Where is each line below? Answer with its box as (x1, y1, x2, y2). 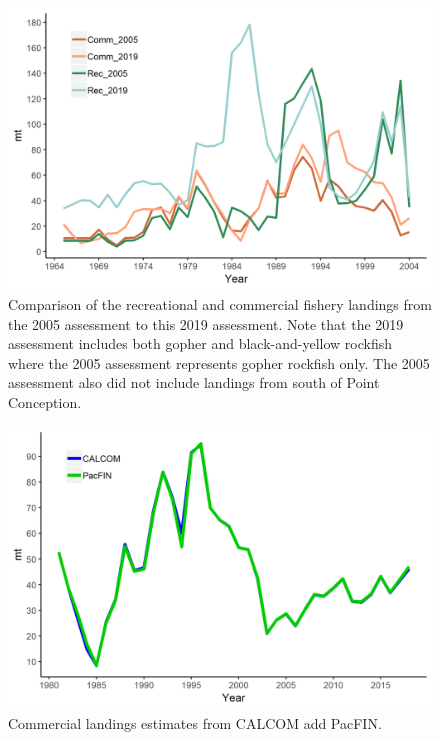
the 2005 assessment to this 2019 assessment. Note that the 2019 (8, 313, 404, 334)
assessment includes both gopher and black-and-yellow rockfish (8, 333, 392, 354)
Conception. (8, 391, 82, 412)
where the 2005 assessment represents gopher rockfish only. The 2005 (8, 352, 430, 373)
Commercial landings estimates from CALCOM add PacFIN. (8, 712, 382, 733)
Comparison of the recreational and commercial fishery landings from (8, 293, 432, 314)
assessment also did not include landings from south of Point (8, 372, 380, 393)
